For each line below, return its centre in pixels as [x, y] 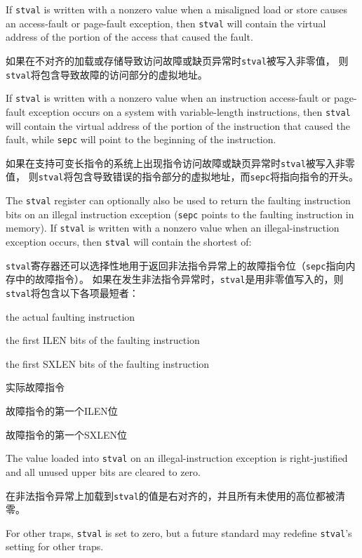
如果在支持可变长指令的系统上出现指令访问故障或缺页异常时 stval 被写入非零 [180, 162]
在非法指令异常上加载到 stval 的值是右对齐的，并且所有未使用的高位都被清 [175, 495]
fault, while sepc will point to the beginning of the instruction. [141, 139]
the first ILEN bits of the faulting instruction [103, 340]
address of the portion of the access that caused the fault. [129, 37]
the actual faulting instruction [71, 316]
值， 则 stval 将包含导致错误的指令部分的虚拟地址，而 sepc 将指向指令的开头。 [182, 177]
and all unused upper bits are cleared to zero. [103, 471]
